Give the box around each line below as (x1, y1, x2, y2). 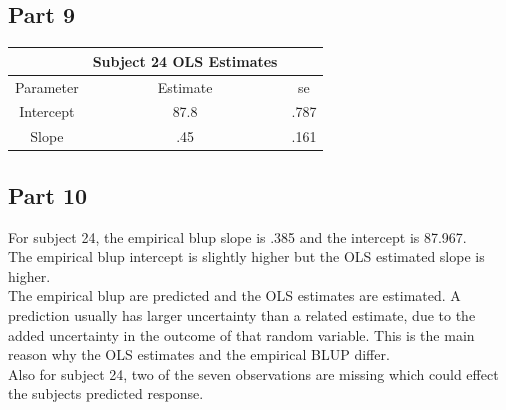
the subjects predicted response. (8, 383, 204, 404)
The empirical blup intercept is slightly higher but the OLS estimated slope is (8, 246, 485, 267)
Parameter (15, 76, 79, 97)
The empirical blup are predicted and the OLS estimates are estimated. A (8, 285, 461, 306)
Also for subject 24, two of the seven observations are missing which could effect (8, 363, 499, 384)
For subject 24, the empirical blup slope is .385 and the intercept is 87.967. (8, 226, 467, 247)
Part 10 (8, 179, 88, 210)
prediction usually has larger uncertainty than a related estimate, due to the (8, 304, 476, 325)
